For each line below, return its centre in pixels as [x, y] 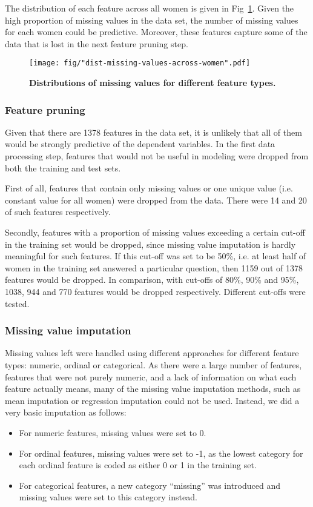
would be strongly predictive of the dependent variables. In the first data [140, 144]
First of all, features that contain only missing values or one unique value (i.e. [149, 188]
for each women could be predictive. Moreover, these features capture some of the [156, 32]
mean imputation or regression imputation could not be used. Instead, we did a [152, 400]
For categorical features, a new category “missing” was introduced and [150, 485]
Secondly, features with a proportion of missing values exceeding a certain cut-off [155, 232]
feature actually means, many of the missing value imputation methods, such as [153, 389]
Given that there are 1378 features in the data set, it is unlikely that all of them [153, 132]
